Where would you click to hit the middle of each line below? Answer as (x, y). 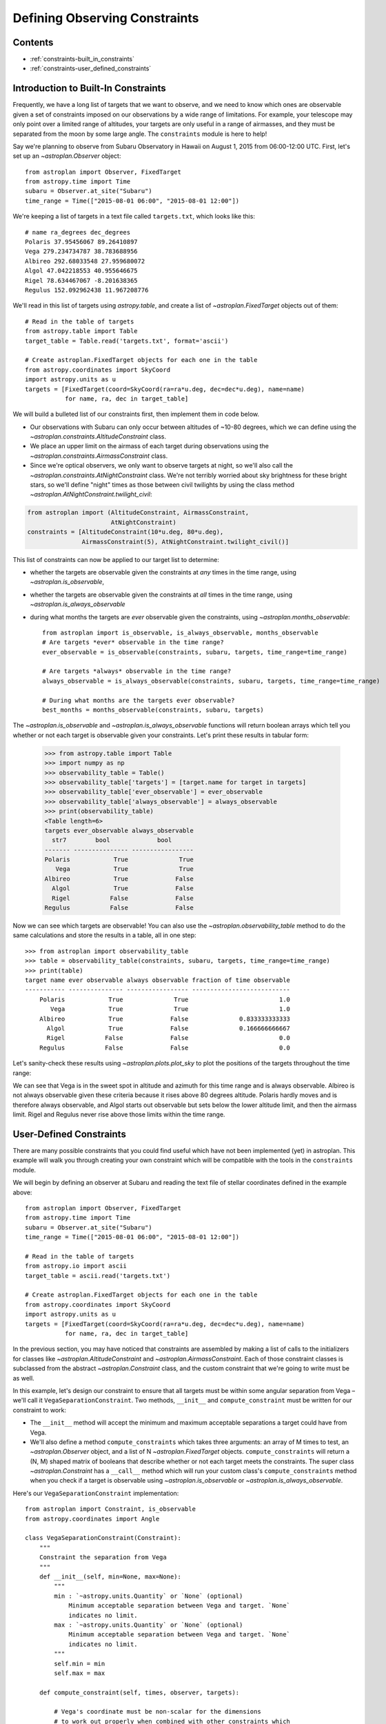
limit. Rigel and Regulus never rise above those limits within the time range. (119, 1114)
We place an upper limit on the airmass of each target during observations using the (149, 446)
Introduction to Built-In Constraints (90, 89)
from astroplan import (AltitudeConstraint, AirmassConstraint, (138, 513)
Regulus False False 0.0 (165, 1048)
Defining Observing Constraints (106, 18)
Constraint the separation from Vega (103, 1557)
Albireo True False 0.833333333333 (165, 1019)
